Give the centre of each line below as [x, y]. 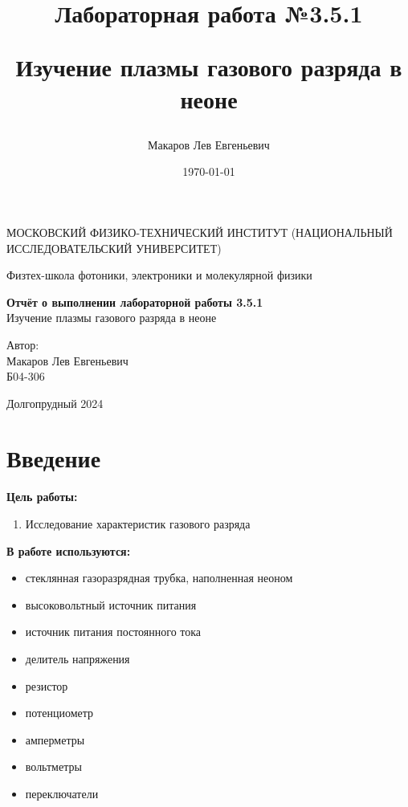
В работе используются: [69, 550]
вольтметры [53, 766]
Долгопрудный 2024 [55, 403]
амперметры [55, 739]
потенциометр [59, 713]
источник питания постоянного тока [113, 632]
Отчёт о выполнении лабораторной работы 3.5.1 [135, 302]
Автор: [23, 344]
